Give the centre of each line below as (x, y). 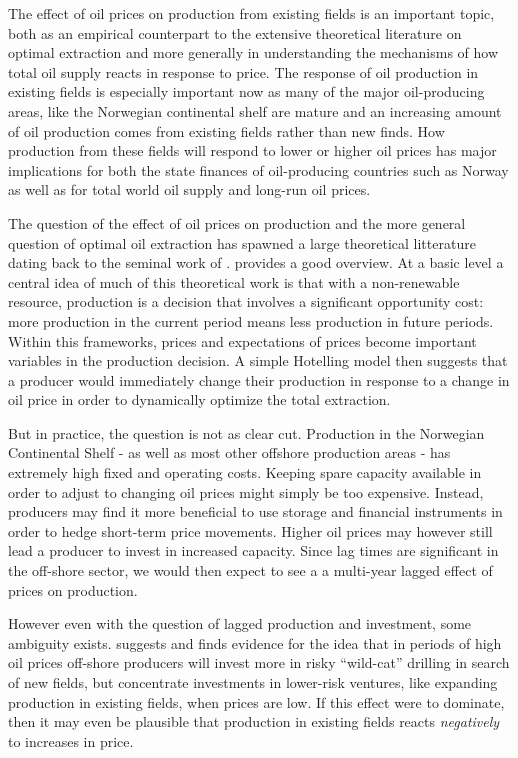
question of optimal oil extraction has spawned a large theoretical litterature (242, 242)
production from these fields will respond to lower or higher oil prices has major (252, 150)
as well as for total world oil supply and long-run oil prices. (189, 189)
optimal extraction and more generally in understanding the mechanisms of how (253, 52)
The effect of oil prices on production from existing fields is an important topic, (251, 13)
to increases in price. (71, 740)
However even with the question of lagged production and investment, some (240, 623)
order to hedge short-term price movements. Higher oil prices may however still (250, 530)
